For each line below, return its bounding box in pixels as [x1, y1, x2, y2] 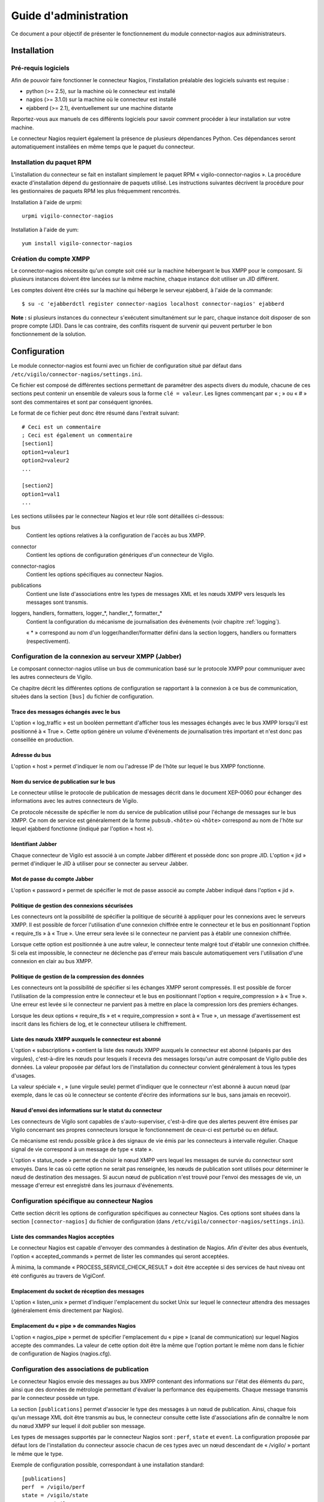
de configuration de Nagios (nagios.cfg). [11, 1350, 112, 1357]
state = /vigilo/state [22, 1492, 89, 1499]
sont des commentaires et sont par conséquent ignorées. [11, 398, 153, 406]
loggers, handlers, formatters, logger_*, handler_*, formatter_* [11, 610, 163, 617]
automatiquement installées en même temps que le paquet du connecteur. [11, 143, 195, 150]
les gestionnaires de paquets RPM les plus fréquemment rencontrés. [11, 187, 181, 195]
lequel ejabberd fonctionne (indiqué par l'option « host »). [11, 825, 154, 832]
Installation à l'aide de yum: [11, 226, 79, 233]
